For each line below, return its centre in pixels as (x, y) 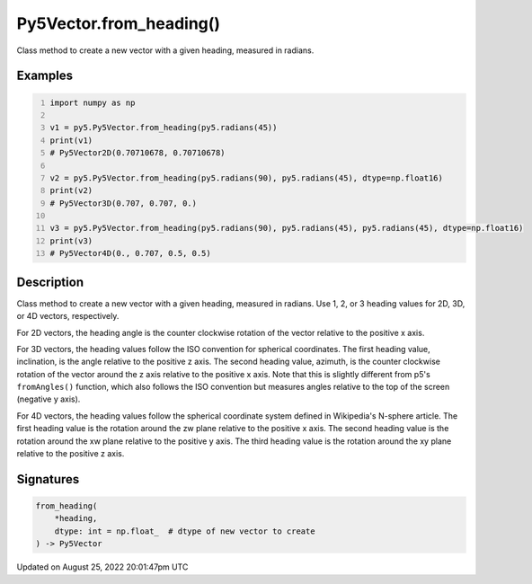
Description (50, 282)
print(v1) (71, 140)
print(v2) (71, 190)
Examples (45, 76)
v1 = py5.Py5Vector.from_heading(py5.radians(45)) (164, 128)
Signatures (48, 479)
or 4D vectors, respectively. (68, 316)
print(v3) (71, 241)
